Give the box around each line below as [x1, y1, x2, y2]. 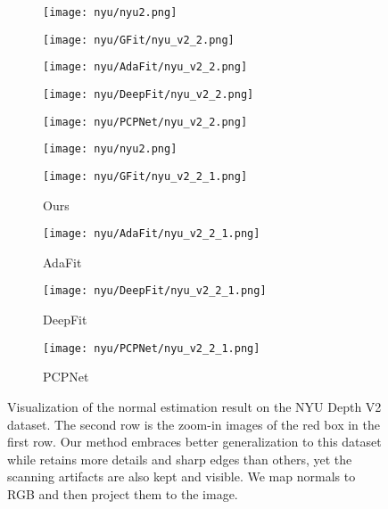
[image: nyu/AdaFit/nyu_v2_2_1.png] [43, 227, 260, 241]
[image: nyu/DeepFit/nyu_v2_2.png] [43, 87, 254, 101]
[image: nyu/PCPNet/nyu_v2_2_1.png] [43, 341, 260, 355]
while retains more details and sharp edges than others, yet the [7, 449, 352, 468]
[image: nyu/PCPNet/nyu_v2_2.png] [43, 115, 248, 128]
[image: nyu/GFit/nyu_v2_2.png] [43, 33, 235, 46]
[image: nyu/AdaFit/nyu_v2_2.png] [43, 61, 248, 74]
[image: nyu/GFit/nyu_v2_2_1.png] [43, 169, 248, 183]
